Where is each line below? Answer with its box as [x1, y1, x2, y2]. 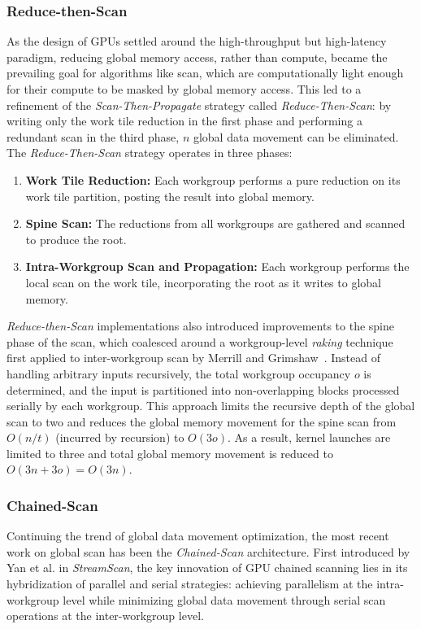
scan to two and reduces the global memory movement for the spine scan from [7, 413, 397, 430]
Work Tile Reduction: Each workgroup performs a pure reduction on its [25, 171, 401, 188]
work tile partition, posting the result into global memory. [25, 187, 315, 204]
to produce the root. [25, 230, 127, 247]
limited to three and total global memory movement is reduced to [7, 444, 333, 461]
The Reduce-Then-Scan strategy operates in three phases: [7, 144, 293, 161]
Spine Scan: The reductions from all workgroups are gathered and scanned [25, 215, 406, 232]
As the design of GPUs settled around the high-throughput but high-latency [7, 33, 387, 50]
